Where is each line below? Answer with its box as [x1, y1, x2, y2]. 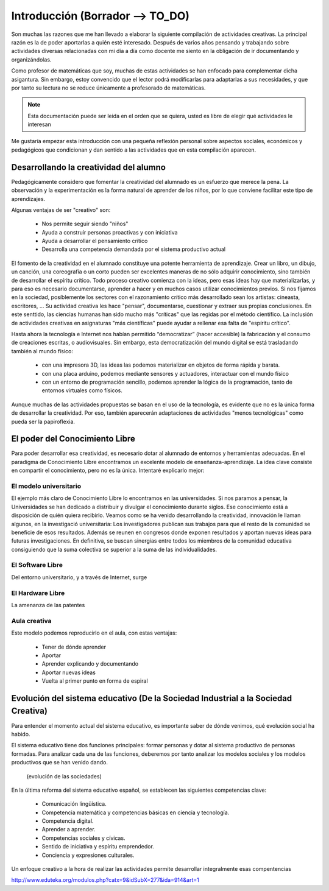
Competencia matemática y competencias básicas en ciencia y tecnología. [41, 809, 230, 816]
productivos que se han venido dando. [11, 759, 108, 766]
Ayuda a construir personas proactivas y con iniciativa [41, 228, 178, 236]
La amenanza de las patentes [11, 601, 85, 608]
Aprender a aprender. [41, 826, 96, 833]
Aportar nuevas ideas [41, 669, 96, 676]
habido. [11, 730, 30, 738]
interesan [27, 121, 51, 128]
